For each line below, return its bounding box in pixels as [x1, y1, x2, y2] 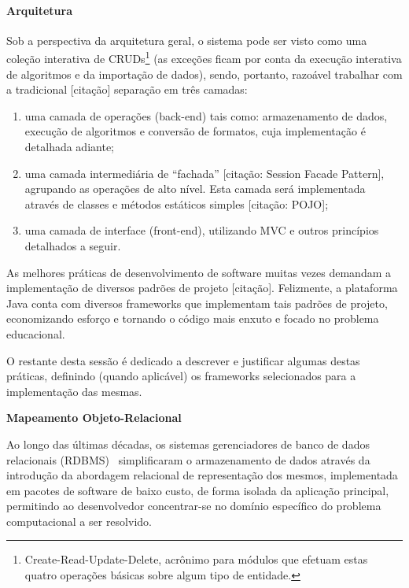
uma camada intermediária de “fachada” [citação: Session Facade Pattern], [24, 165, 385, 181]
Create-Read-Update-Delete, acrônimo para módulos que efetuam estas [24, 551, 368, 568]
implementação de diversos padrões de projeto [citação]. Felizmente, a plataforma [6, 279, 398, 296]
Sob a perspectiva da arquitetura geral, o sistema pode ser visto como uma [6, 31, 367, 48]
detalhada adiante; [24, 139, 114, 155]
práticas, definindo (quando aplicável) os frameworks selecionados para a [6, 368, 356, 384]
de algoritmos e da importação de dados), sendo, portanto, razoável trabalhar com [6, 65, 403, 82]
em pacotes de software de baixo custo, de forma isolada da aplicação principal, [6, 482, 389, 498]
